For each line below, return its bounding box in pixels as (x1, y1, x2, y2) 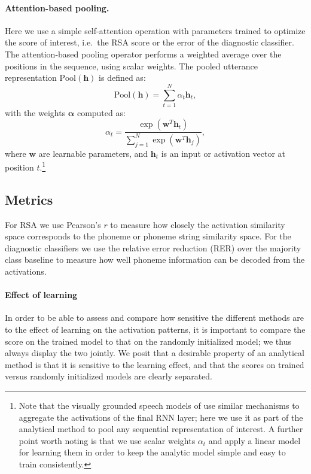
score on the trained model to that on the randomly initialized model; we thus (5, 335, 291, 347)
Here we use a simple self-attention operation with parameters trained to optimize (5, 24, 306, 37)
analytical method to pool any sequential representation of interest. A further (19, 423, 303, 435)
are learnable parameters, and (38, 147, 148, 159)
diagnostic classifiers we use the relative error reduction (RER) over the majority (5, 241, 301, 254)
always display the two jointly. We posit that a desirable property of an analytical (5, 347, 304, 359)
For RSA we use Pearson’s (5, 218, 101, 230)
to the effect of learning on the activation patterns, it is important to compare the (5, 323, 306, 336)
